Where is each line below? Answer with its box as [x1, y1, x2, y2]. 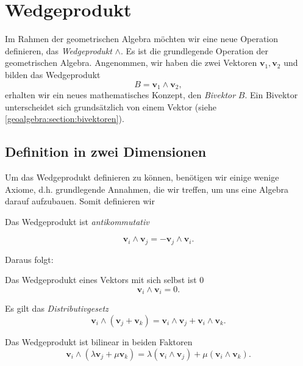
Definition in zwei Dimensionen [5, 142, 207, 161]
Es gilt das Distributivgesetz [5, 302, 109, 315]
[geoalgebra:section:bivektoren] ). [5, 112, 124, 125]
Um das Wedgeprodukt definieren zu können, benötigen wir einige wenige [5, 170, 279, 183]
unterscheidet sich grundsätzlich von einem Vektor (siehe [5, 100, 216, 113]
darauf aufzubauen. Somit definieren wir [5, 195, 155, 207]
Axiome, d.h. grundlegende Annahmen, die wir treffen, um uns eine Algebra [5, 182, 288, 195]
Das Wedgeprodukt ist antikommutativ [5, 215, 149, 228]
